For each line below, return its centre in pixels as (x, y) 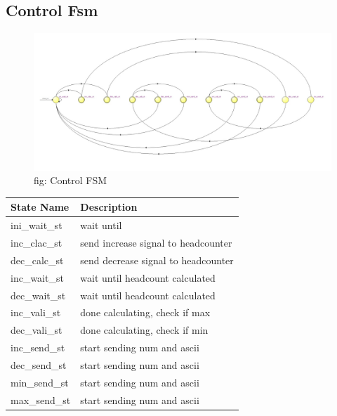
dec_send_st (39, 364)
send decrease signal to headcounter (157, 260)
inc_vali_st (36, 312)
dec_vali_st (37, 330)
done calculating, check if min (144, 330)
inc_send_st (38, 347)
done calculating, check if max (145, 312)
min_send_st (40, 382)
